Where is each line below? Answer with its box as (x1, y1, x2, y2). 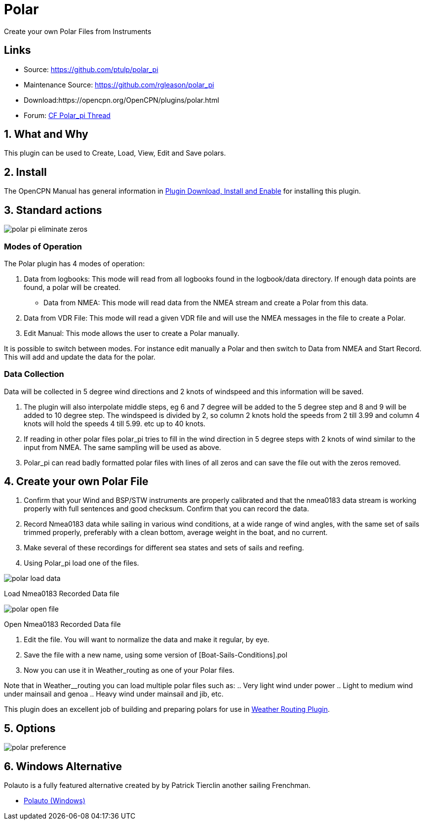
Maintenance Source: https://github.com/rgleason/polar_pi (24, 80, 214, 89)
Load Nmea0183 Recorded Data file (4, 589, 119, 598)
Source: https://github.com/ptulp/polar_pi (24, 65, 158, 74)
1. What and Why (4, 128, 88, 141)
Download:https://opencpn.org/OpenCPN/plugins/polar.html (24, 95, 219, 104)
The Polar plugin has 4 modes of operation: (4, 259, 145, 268)
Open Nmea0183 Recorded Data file (4, 620, 121, 629)
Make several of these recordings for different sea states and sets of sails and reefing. (24, 543, 304, 552)
